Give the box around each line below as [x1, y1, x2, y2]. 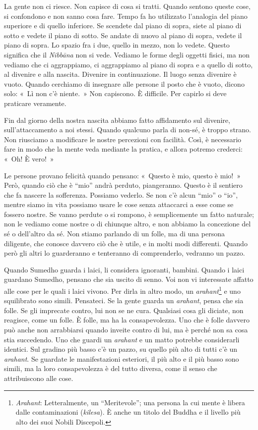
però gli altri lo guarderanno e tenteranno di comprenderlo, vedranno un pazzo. [4, 248, 245, 258]
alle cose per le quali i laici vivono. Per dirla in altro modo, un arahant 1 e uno [4, 284, 241, 296]
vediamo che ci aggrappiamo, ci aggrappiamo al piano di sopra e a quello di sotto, [4, 59, 253, 69]
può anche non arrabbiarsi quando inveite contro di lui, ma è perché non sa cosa [4, 324, 248, 335]
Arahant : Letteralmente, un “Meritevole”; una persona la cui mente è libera [15, 397, 245, 407]
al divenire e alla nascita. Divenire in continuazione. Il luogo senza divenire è [4, 69, 237, 79]
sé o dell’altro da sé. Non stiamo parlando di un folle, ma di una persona [4, 228, 225, 239]
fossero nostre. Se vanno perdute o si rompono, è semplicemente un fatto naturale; [4, 209, 254, 219]
